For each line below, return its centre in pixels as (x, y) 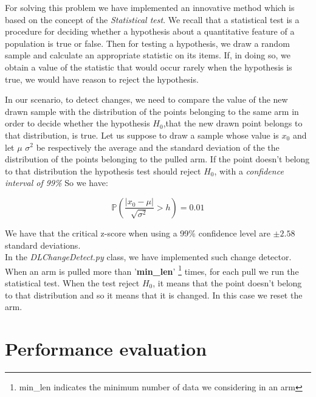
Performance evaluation (106, 348)
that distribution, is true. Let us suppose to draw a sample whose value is (142, 135)
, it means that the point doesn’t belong (227, 282)
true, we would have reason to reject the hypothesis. (102, 79)
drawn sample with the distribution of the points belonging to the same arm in (152, 111)
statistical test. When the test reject (72, 282)
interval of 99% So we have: (57, 183)
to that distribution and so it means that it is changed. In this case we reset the (154, 295)
